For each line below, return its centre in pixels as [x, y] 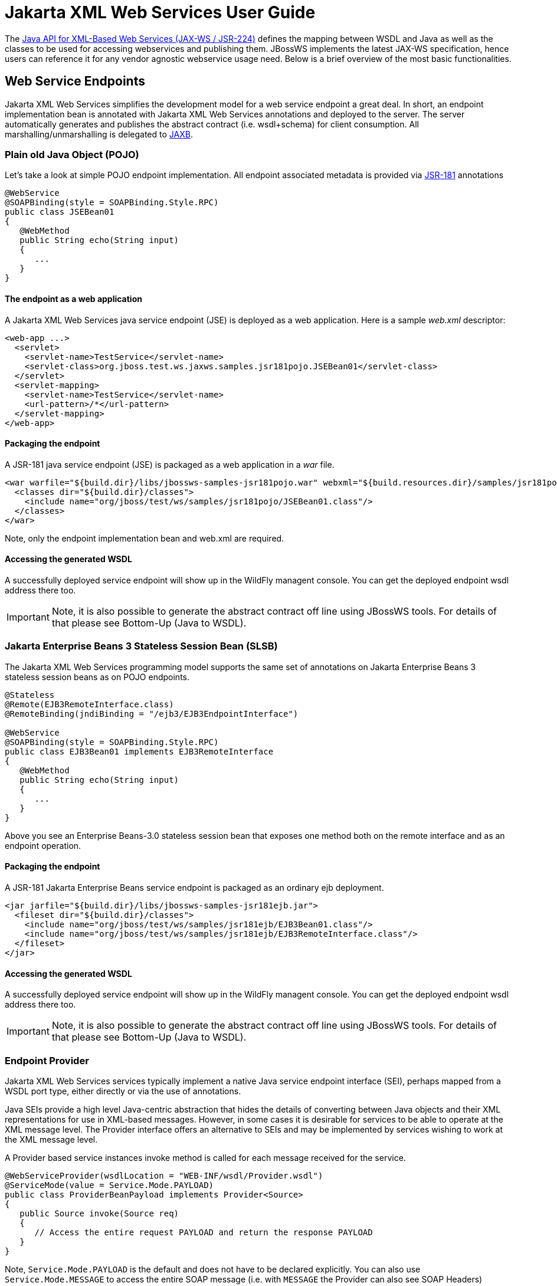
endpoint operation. [43, 845]
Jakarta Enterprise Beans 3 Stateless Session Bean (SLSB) [141, 646]
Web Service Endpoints [75, 81]
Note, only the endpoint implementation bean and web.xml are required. [145, 538]
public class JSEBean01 [60, 212]
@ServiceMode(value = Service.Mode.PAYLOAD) [109, 1185]
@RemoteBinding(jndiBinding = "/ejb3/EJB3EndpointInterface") [152, 713]
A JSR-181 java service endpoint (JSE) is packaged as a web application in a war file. [170, 464]
